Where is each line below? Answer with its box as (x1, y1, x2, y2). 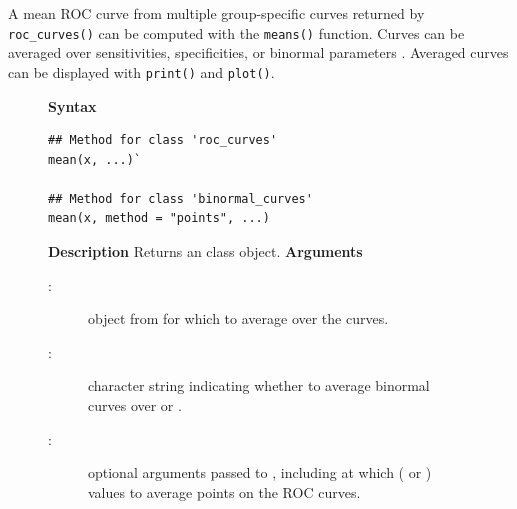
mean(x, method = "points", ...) (48, 211, 270, 226)
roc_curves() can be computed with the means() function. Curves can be (8, 22, 465, 43)
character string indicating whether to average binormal (88, 375, 430, 396)
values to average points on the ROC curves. (88, 481, 361, 502)
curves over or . (88, 395, 182, 416)
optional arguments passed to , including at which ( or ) (88, 462, 432, 483)
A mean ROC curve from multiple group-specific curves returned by (8, 3, 425, 23)
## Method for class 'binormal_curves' (48, 191, 313, 206)
